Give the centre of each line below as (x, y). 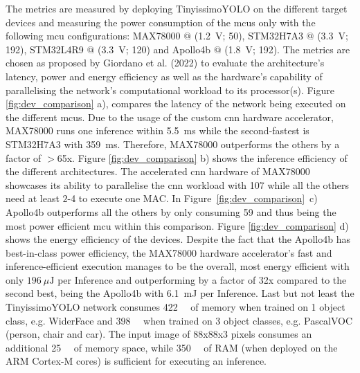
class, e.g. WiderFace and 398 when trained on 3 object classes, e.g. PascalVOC (179, 320)
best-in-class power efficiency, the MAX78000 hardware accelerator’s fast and (169, 252)
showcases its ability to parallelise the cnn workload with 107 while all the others (178, 184)
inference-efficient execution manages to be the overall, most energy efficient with (178, 266)
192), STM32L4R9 (45, 49)
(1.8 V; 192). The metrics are (287, 49)
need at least (33, 198)
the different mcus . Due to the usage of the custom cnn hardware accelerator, (170, 117)
